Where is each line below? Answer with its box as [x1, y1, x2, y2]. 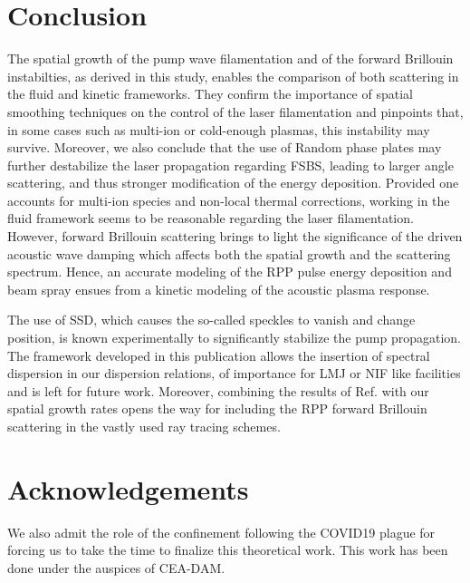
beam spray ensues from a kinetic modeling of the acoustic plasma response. [7, 279, 430, 298]
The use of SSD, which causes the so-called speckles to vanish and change [7, 310, 416, 329]
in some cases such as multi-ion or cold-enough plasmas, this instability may [7, 120, 430, 139]
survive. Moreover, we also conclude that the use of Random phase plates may [7, 138, 442, 157]
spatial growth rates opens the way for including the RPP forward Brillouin [7, 399, 427, 418]
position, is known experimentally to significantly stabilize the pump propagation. [7, 328, 461, 347]
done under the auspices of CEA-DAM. [7, 558, 225, 577]
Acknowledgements [7, 470, 249, 507]
